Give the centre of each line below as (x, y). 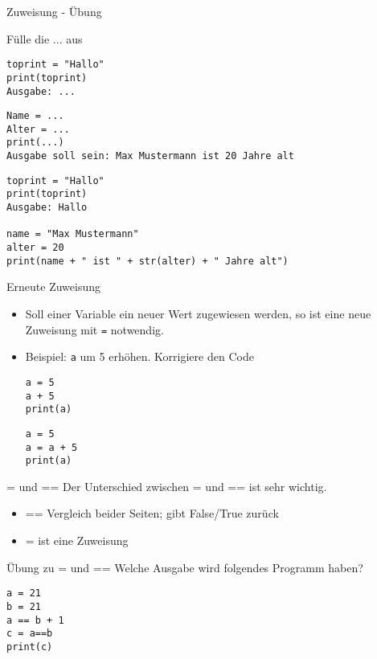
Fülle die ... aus (45, 38)
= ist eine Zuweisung (77, 540)
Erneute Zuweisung (53, 287)
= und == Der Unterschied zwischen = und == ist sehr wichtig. (167, 486)
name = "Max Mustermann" (73, 234)
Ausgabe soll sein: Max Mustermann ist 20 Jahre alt (150, 156)
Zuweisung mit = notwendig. (94, 329)
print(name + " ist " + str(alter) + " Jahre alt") (148, 261)
